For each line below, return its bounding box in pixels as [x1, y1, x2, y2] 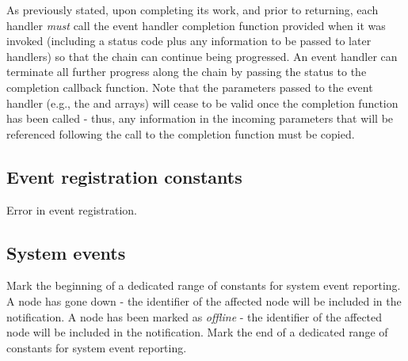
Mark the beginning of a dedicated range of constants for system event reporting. [6, 277, 401, 294]
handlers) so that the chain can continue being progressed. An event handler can [6, 47, 398, 64]
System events [6, 240, 126, 264]
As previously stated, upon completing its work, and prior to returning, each [6, 2, 379, 17]
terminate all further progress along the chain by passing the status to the [6, 63, 367, 80]
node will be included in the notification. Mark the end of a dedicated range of [6, 324, 388, 340]
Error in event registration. [6, 201, 137, 218]
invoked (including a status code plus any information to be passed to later [6, 32, 372, 49]
